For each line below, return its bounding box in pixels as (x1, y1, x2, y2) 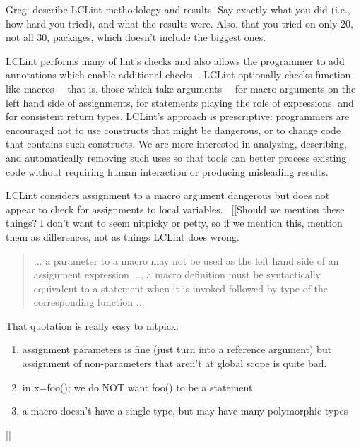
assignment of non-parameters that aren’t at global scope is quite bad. (22, 356, 327, 371)
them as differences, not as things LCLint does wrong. (6, 229, 239, 244)
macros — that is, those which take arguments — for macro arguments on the (23, 81, 356, 95)
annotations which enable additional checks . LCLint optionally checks (6, 67, 312, 82)
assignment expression (33, 267, 129, 282)
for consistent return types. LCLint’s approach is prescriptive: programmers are (6, 109, 350, 124)
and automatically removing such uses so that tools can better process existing (6, 150, 347, 165)
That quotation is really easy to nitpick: (6, 318, 179, 333)
